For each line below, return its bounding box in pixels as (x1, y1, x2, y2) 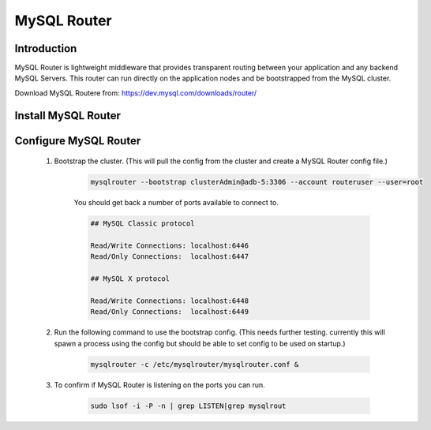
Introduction (14, 42, 77, 55)
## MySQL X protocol (90, 275, 170, 283)
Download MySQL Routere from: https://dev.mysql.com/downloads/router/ (14, 88, 257, 98)
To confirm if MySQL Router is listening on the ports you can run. (54, 380, 266, 390)
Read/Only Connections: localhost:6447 (90, 252, 249, 261)
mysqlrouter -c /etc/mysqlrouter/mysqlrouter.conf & (90, 360, 299, 368)
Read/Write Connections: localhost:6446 (90, 241, 249, 250)
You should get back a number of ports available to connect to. (73, 198, 279, 208)
